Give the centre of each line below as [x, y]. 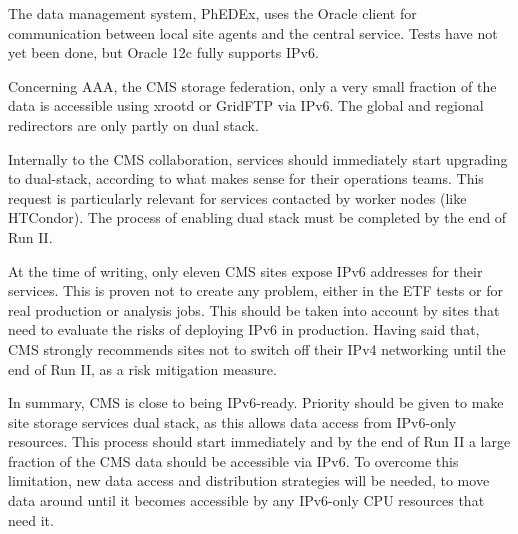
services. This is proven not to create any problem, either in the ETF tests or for [255, 290]
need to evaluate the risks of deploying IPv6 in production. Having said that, [244, 329]
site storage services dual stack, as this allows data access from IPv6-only [232, 421]
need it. [31, 519]
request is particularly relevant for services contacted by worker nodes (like [237, 197]
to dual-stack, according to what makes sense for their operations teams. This [246, 178]
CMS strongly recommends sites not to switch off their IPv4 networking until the [257, 348]
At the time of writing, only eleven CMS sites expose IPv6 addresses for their [245, 270]
